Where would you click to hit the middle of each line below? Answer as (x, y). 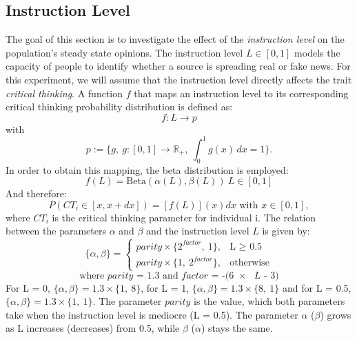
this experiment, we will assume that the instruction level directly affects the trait (179, 79)
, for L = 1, (165, 287)
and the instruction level (198, 231)
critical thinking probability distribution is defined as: (119, 107)
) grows (336, 314)
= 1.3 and (157, 276)
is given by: (286, 231)
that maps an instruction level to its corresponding (241, 93)
